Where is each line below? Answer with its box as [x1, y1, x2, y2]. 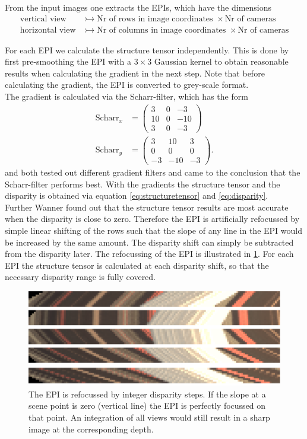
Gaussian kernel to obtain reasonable [154, 55, 289, 68]
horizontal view [20, 26, 76, 34]
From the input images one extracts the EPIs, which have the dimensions [5, 1, 272, 13]
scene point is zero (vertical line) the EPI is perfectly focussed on [29, 399, 266, 412]
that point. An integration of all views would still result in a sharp [29, 411, 270, 423]
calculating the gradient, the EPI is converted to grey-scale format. [5, 78, 249, 91]
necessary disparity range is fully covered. [5, 271, 156, 283]
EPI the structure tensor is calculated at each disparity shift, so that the [5, 259, 269, 271]
